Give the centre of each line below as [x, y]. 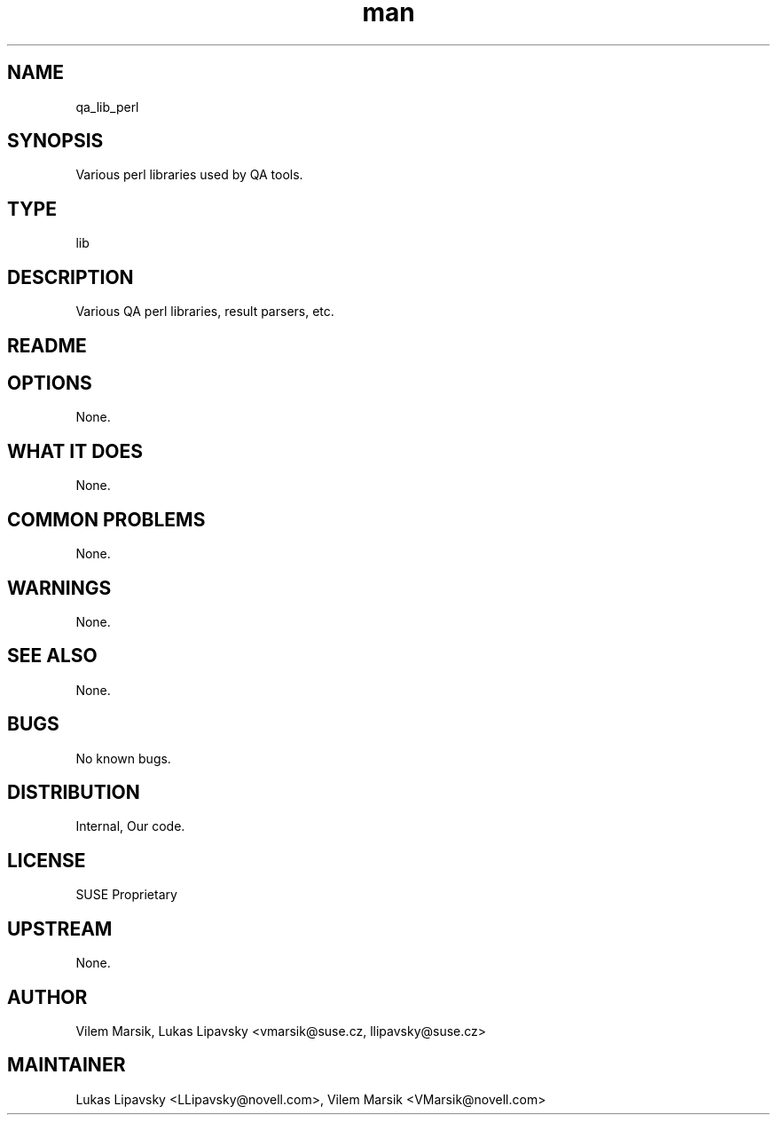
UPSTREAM [60, 928]
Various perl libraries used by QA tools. [189, 175]
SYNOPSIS [55, 141]
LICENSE [47, 860]
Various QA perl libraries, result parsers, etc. [205, 312]
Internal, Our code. [130, 826]
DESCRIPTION [71, 277]
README [47, 345]
